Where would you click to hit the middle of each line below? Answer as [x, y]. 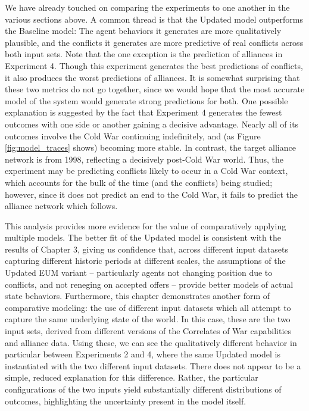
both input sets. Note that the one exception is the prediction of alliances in [144, 54]
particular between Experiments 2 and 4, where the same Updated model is [143, 354]
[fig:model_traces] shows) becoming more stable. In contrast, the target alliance [150, 147]
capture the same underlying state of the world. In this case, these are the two [148, 319]
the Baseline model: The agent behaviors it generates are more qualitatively [143, 31]
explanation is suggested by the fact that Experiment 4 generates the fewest [143, 112]
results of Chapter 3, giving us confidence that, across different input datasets [146, 249]
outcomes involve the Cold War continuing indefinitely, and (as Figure [133, 136]
